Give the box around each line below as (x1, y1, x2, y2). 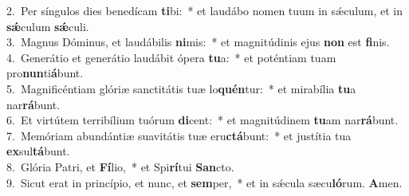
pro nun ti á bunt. (6, 65, 84, 81)
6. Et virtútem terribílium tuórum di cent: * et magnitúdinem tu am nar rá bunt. (6, 112, 399, 128)
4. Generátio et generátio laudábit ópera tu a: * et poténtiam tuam (6, 49, 336, 65)
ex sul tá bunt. (6, 143, 70, 159)
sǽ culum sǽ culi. (6, 18, 89, 34)
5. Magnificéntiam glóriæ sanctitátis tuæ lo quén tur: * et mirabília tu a (6, 80, 356, 96)
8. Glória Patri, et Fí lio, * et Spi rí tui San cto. (6, 158, 234, 174)
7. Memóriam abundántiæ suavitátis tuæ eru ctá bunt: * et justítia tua (6, 127, 352, 143)
